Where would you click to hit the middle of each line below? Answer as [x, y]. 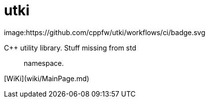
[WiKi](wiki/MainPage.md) [47, 78]
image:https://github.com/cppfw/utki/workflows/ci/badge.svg [105, 32]
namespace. [44, 63]
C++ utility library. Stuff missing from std [70, 48]
